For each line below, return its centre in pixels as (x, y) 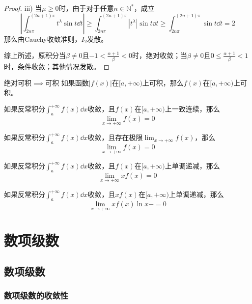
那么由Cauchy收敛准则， (43, 39)
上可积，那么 (163, 83)
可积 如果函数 (67, 83)
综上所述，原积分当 (35, 55)
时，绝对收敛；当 (160, 55)
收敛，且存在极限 (115, 137)
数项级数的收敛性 (36, 295)
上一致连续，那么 (192, 109)
